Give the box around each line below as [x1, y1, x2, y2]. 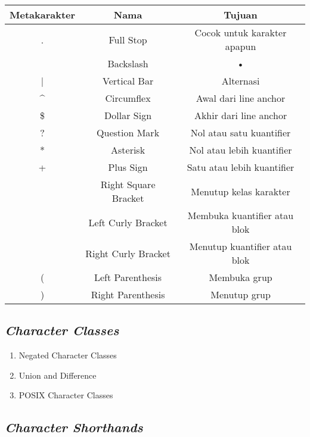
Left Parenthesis [94, 270, 162, 284]
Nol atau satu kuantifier [190, 126, 291, 139]
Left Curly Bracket [88, 215, 168, 229]
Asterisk [111, 143, 145, 157]
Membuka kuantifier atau [187, 208, 294, 222]
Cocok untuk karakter [194, 26, 287, 39]
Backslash [107, 57, 148, 70]
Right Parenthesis [91, 288, 165, 301]
